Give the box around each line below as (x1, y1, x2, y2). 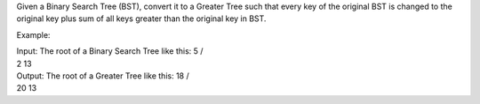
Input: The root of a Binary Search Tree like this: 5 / (16, 46, 204, 56)
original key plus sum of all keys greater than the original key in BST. (16, 13, 267, 24)
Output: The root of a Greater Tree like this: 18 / (16, 71, 190, 81)
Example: (16, 29, 51, 40)
